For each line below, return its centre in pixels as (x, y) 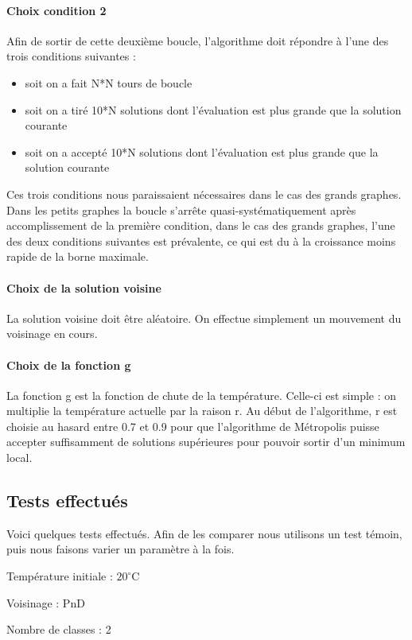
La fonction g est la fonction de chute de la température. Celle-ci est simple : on (202, 395)
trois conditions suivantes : (71, 56)
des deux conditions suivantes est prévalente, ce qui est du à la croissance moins (201, 240)
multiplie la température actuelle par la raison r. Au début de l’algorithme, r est (202, 411)
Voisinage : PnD (46, 602)
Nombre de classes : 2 (59, 629)
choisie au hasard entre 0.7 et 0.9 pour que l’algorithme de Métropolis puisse (193, 426)
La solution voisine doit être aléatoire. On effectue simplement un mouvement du (204, 318)
